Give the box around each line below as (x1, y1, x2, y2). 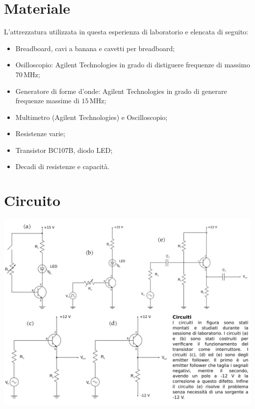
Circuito (4, 190, 61, 210)
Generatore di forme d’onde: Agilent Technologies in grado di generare (15, 86, 227, 96)
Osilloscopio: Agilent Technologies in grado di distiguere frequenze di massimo (15, 59, 250, 70)
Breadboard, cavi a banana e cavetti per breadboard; (15, 43, 175, 53)
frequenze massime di (15, 95, 79, 106)
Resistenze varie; (15, 128, 65, 139)
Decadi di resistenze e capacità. (15, 161, 110, 172)
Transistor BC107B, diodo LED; (15, 145, 113, 155)
